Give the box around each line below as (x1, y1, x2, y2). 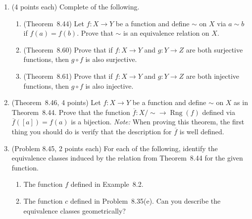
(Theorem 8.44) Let (23, 18, 84, 28)
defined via (202, 107, 235, 117)
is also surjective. (85, 54, 137, 64)
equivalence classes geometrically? (23, 205, 126, 216)
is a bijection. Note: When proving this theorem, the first (71, 116, 245, 127)
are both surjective (186, 44, 243, 55)
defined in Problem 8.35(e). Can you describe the (70, 195, 221, 206)
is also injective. (85, 80, 134, 91)
